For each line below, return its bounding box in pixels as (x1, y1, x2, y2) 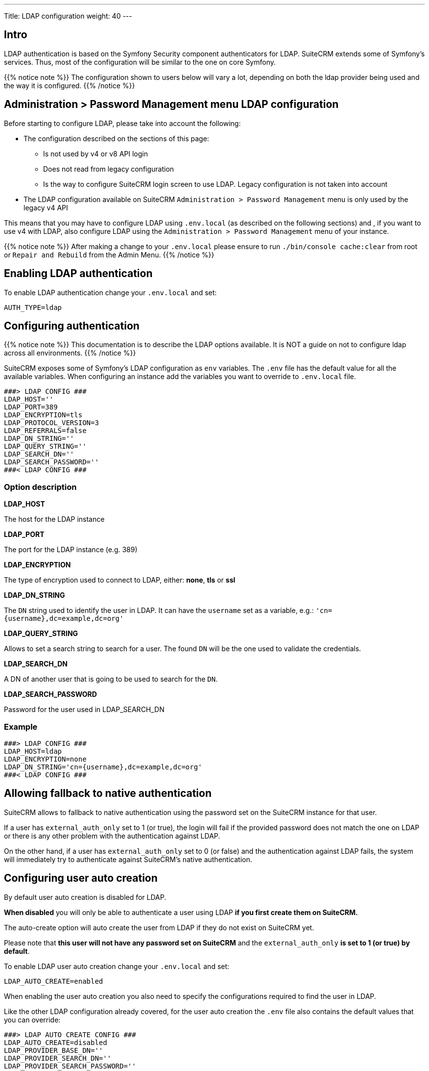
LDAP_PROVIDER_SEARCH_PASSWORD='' (4, 1062, 136, 1070)
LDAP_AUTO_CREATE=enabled (4, 977, 103, 985)
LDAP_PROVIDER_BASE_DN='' (4, 1046, 103, 1054)
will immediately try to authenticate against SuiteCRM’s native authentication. (4, 855, 252, 864)
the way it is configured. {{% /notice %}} (4, 81, 135, 90)
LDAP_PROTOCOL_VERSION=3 (4, 419, 99, 427)
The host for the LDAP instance (4, 515, 105, 524)
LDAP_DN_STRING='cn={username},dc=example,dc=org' (4, 763, 202, 771)
